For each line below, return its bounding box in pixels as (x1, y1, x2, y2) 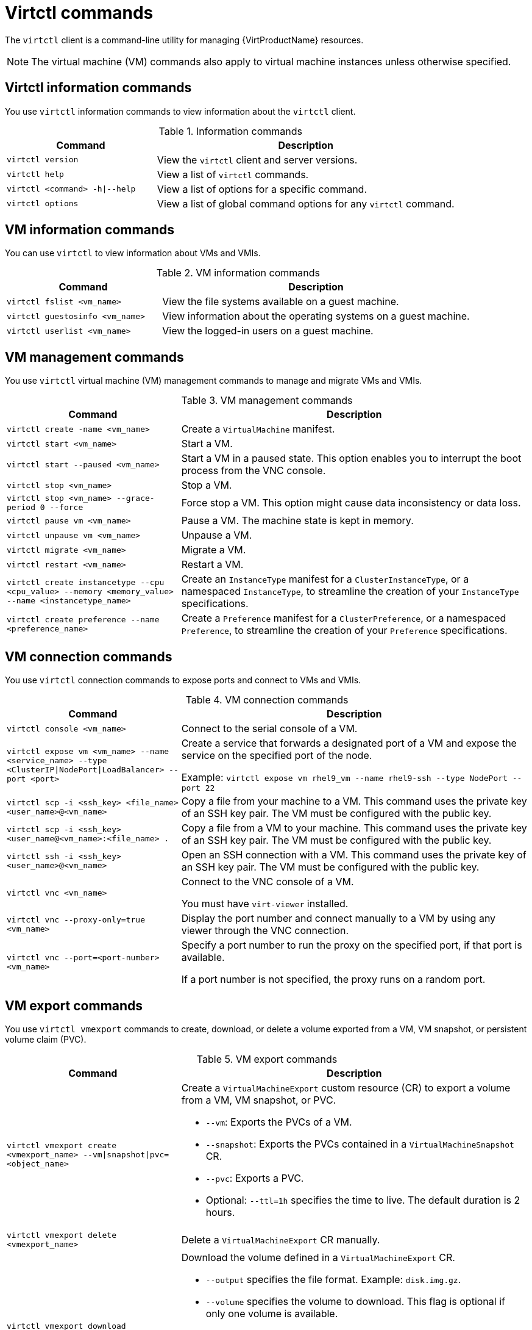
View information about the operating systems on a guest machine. (162, 310, 470, 323)
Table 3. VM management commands (181, 394, 353, 407)
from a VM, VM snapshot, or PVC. (181, 1093, 336, 1106)
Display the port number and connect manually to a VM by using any (181, 912, 496, 925)
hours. (205, 1206, 235, 1218)
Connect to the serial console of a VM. (181, 722, 358, 735)
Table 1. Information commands (158, 124, 303, 137)
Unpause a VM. (181, 529, 252, 542)
